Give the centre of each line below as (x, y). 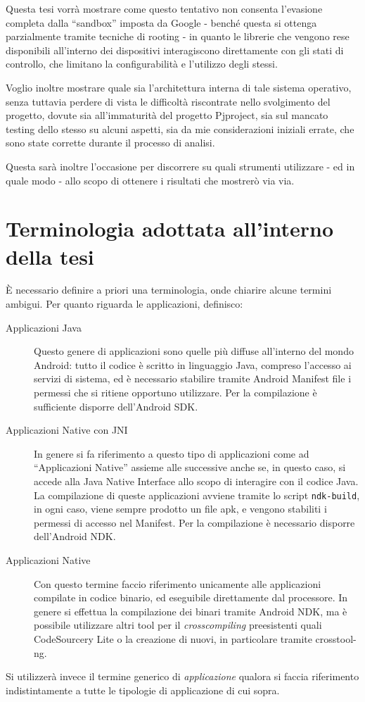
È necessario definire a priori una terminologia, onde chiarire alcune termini (169, 290)
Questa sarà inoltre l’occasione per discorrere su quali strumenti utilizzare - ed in (180, 166)
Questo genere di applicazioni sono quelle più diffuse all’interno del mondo (194, 351)
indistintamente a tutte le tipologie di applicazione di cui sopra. (143, 690)
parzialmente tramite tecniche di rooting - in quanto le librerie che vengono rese (178, 36)
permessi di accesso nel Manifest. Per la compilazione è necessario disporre (194, 522)
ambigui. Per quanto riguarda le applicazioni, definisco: (124, 304)
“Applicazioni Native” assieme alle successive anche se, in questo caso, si (190, 467)
